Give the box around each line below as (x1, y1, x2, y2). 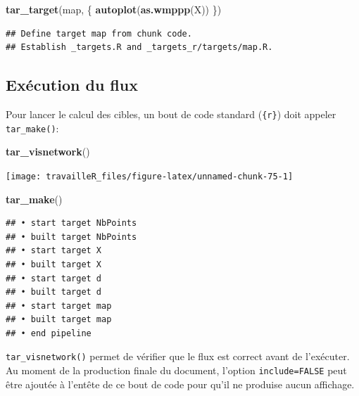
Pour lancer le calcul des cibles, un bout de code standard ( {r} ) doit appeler (6, 106, 336, 121)
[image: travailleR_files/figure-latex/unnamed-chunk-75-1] (6, 171, 294, 181)
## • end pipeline (6, 328, 92, 338)
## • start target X (6, 245, 102, 256)
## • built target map (6, 314, 112, 325)
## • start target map (6, 300, 112, 311)
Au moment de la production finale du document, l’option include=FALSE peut (6, 363, 347, 378)
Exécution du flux (6, 74, 138, 96)
